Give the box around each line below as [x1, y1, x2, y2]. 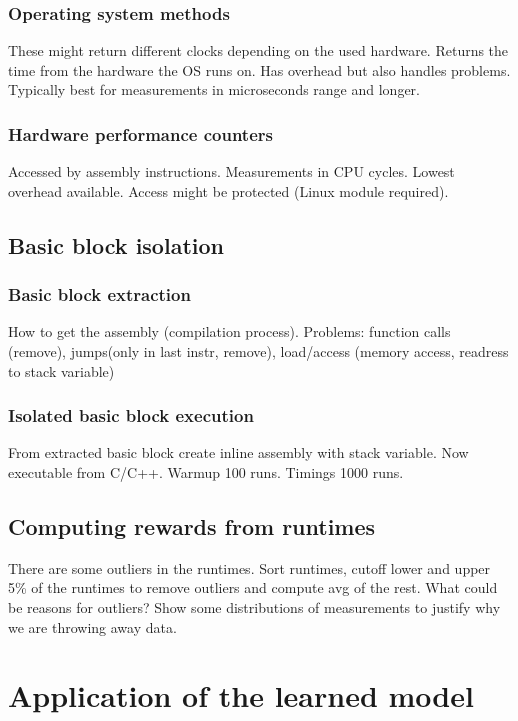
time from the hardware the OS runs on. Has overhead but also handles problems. [8, 59, 511, 80]
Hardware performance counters [8, 121, 273, 146]
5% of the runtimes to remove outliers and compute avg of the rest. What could [8, 577, 498, 598]
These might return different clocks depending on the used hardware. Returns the [8, 40, 509, 61]
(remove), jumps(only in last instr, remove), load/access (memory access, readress [8, 341, 509, 361]
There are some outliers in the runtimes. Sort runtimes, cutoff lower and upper [8, 557, 491, 578]
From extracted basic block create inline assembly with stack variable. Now [8, 442, 469, 463]
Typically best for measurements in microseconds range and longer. [8, 79, 421, 100]
